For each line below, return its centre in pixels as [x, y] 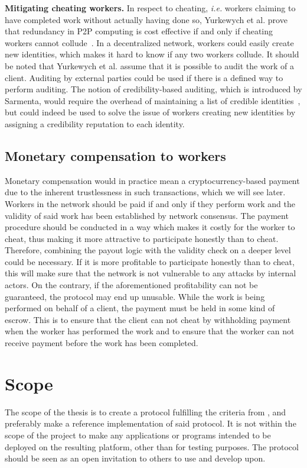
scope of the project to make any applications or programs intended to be [138, 435]
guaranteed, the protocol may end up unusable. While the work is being [135, 296]
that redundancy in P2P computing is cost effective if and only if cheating [139, 31]
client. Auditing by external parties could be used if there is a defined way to [144, 77]
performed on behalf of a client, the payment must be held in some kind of [140, 308]
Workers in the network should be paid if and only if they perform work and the [150, 203]
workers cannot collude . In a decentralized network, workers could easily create [149, 42]
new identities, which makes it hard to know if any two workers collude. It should [152, 54]
